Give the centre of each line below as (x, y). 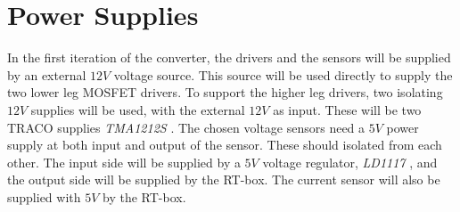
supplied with (44, 196)
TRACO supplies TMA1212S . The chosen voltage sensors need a (186, 127)
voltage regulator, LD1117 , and (350, 162)
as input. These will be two (347, 109)
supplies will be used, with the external (138, 109)
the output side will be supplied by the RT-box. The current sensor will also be (224, 179)
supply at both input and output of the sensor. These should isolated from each (225, 145)
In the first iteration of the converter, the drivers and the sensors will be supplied (229, 57)
